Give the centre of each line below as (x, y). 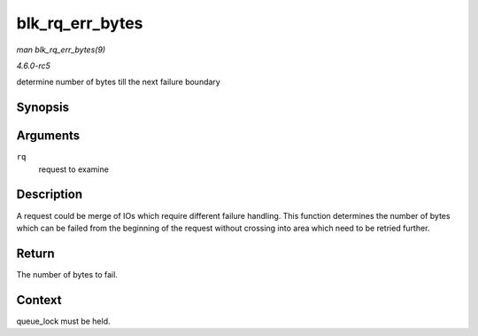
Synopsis (43, 108)
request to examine (74, 169)
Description (50, 195)
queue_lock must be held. (63, 321)
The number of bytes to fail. (67, 274)
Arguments (48, 136)
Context (39, 300)
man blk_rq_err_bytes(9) (61, 50)
